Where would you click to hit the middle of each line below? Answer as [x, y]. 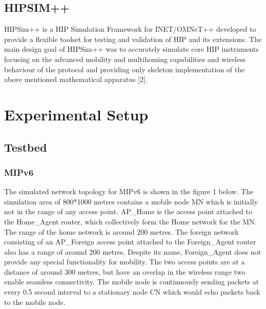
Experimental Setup [76, 114]
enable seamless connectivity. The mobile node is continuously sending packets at [132, 282]
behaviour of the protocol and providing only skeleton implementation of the [125, 69]
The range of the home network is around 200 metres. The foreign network [121, 231]
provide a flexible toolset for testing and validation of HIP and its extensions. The [133, 39]
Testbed [26, 147]
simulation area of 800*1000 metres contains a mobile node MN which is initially [131, 201]
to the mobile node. [35, 302]
